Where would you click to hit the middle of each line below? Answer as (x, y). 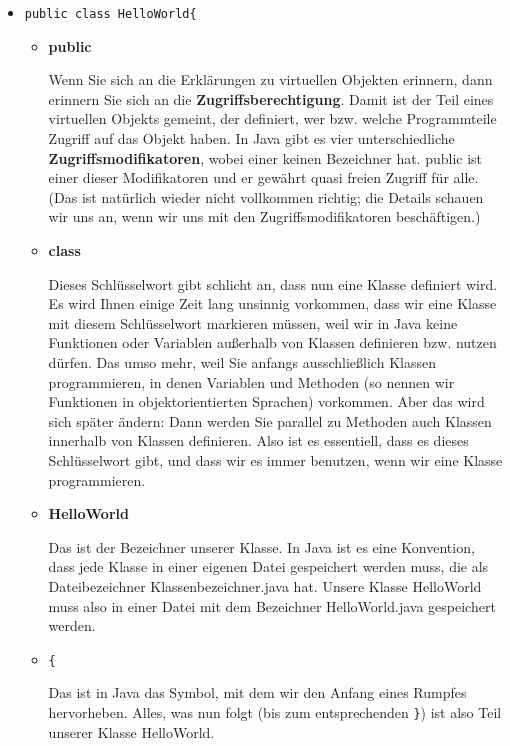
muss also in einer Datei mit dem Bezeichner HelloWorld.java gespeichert (272, 605)
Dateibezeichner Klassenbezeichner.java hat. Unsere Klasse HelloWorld (265, 585)
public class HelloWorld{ (110, 14)
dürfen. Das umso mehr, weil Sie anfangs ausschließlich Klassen (242, 361)
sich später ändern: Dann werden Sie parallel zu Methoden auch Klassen (270, 420)
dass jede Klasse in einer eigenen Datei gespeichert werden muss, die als (268, 566)
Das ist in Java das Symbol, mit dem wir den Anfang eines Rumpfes (257, 692)
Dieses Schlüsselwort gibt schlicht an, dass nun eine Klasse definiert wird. (273, 283)
